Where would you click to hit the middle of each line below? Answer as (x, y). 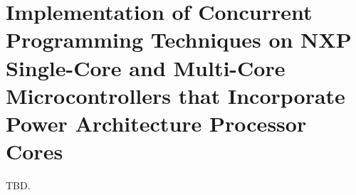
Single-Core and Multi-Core (146, 67)
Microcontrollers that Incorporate (176, 95)
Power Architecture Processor (156, 123)
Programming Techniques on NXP (179, 39)
